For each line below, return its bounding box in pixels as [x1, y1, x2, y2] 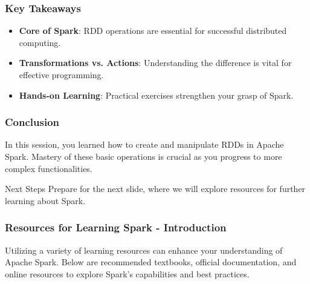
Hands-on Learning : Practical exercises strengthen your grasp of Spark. [19, 88, 294, 101]
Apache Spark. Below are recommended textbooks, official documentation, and [5, 256, 297, 268]
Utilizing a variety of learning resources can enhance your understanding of [5, 243, 283, 256]
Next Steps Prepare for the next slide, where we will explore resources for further [5, 182, 306, 195]
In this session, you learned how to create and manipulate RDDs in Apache [5, 138, 284, 151]
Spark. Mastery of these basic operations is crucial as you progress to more [5, 150, 282, 162]
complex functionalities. [5, 162, 92, 174]
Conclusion [5, 114, 59, 130]
